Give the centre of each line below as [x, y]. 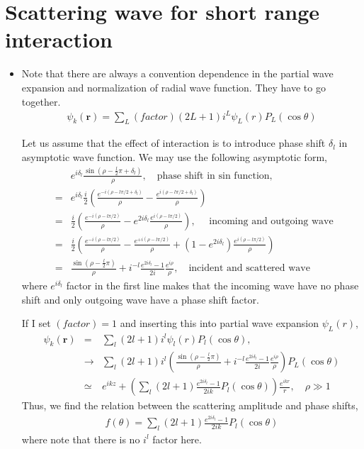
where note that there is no [81, 439]
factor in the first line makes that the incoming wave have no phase [212, 286]
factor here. [177, 439]
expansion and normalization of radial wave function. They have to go [174, 87]
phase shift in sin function [213, 176]
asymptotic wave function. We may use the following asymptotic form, [174, 157]
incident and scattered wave [249, 268]
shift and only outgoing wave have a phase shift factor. [140, 299]
